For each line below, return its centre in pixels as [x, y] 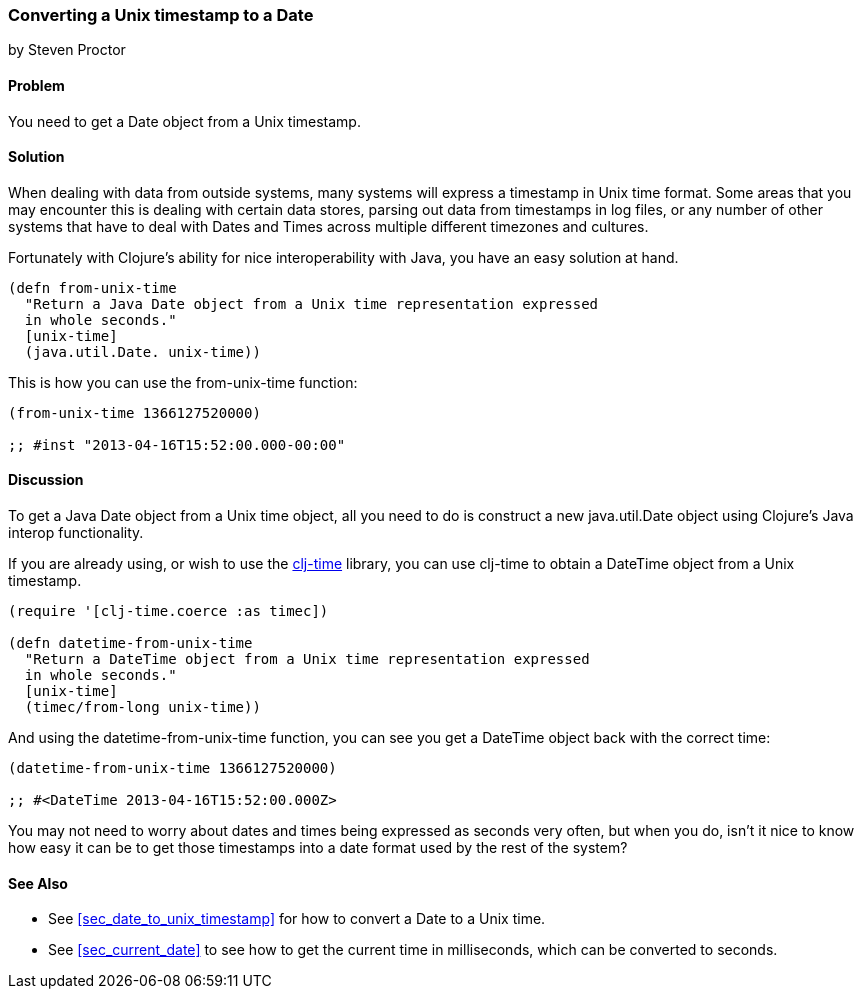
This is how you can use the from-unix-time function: [183, 382]
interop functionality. [76, 533]
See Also [38, 883]
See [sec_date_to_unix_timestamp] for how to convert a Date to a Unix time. [297, 919]
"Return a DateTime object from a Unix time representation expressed [307, 659]
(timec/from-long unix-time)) [142, 707]
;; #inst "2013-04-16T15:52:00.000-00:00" [177, 444]
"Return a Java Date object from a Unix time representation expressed [311, 303]
